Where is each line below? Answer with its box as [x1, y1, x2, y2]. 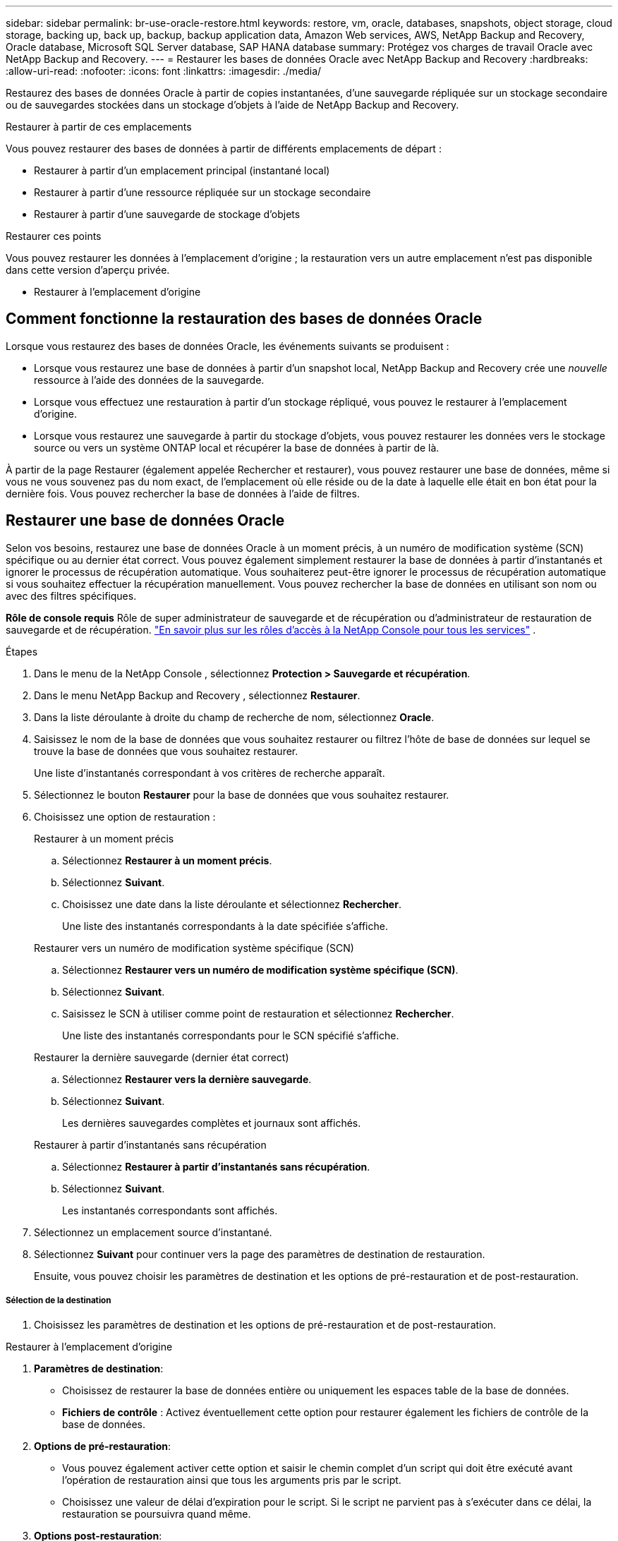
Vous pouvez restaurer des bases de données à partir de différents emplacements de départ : [6, 143, 442, 155]
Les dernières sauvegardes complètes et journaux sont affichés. [62, 1116, 361, 1129]
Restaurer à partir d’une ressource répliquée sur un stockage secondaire [34, 186, 371, 198]
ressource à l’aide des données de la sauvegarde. [34, 373, 265, 386]
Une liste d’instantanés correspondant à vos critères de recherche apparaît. [34, 766, 385, 779]
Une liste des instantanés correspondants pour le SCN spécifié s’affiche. [62, 1029, 399, 1041]
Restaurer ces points [6, 230, 102, 242]
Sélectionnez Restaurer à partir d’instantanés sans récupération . [62, 1160, 370, 1173]
